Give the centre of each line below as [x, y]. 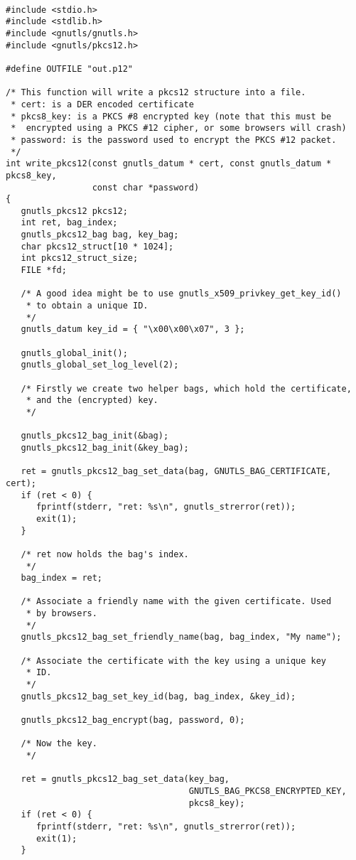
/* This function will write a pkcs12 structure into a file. [156, 93]
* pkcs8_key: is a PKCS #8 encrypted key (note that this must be [171, 116]
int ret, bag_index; [69, 223]
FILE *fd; [44, 270]
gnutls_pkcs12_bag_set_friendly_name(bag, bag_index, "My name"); [181, 637]
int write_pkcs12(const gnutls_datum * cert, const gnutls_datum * [169, 164]
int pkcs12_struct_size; [80, 258]
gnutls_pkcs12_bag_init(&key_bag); [105, 447]
